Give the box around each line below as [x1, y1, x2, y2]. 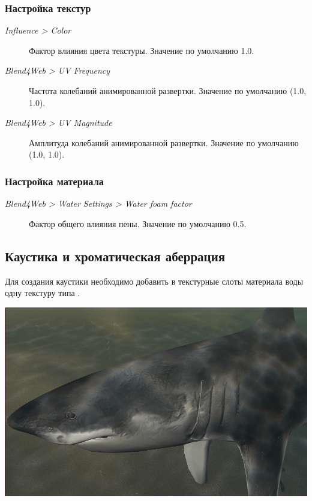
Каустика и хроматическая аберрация [5, 246, 226, 265]
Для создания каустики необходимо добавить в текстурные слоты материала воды [5, 274, 304, 287]
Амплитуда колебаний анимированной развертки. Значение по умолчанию [29, 136, 299, 149]
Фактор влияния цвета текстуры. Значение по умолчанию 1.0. [29, 44, 254, 56]
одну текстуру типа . [5, 286, 80, 299]
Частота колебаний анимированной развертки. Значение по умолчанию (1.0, [29, 84, 307, 96]
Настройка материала [5, 173, 104, 188]
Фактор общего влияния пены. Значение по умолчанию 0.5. [29, 217, 247, 230]
